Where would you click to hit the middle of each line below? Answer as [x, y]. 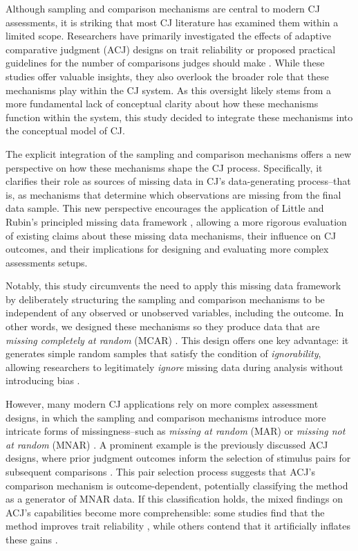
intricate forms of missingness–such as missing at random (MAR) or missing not [176, 431]
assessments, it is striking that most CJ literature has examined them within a [172, 22]
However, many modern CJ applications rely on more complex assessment [162, 404]
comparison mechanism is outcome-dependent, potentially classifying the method [177, 485]
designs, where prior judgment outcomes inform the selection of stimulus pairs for [178, 458]
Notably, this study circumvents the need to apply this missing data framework [173, 286]
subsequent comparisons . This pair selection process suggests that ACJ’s [161, 471]
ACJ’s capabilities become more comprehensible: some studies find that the [165, 512]
